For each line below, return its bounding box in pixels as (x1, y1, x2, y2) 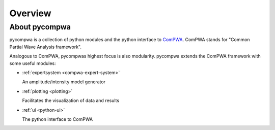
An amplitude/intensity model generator (22, 79, 106, 85)
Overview (9, 8, 51, 19)
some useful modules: (9, 60, 56, 66)
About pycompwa (9, 22, 71, 31)
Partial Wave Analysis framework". (9, 44, 81, 50)
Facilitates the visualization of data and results (22, 97, 120, 104)
